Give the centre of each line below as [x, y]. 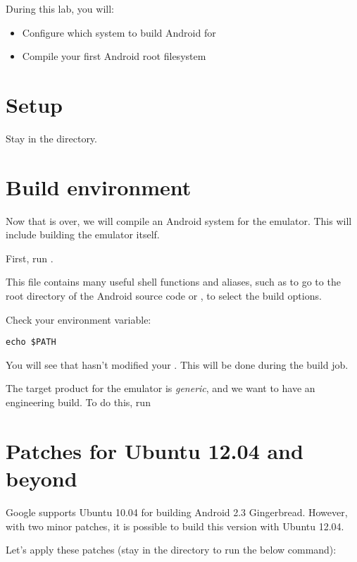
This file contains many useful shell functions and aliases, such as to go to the [173, 282]
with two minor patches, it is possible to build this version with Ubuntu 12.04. [175, 526]
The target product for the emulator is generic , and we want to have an [161, 388]
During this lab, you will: [60, 8]
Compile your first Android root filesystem [114, 56]
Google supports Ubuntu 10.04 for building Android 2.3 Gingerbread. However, [177, 512]
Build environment [99, 187]
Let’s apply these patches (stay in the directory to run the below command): [171, 550]
